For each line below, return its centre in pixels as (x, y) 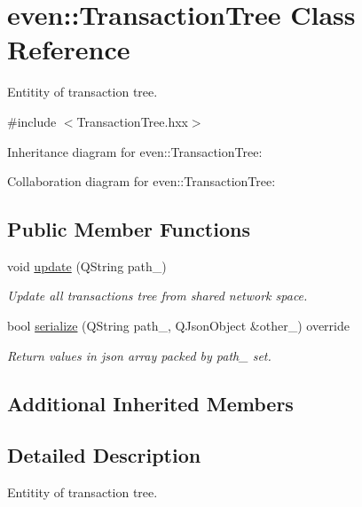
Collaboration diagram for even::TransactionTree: (142, 181)
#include (32, 121)
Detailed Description (104, 455)
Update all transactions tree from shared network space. (157, 296)
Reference (69, 49)
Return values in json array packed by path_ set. (139, 355)
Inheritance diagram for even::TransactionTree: (135, 151)
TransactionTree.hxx (132, 121)
